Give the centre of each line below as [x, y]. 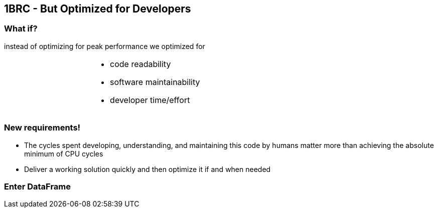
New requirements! [42, 128]
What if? [21, 29]
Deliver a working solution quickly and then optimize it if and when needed [148, 169]
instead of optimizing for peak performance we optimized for [105, 46]
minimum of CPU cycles [64, 153]
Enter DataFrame [38, 186]
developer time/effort [150, 100]
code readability [140, 64]
